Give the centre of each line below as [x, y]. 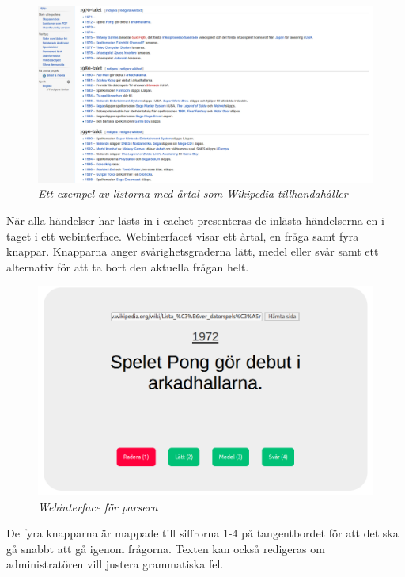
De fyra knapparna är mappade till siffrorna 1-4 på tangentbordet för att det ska [202, 533]
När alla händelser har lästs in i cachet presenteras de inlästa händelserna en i [195, 220]
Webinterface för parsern [98, 506]
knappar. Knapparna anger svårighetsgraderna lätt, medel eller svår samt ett [193, 251]
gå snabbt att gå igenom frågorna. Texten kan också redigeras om [166, 548]
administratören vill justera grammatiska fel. [115, 564]
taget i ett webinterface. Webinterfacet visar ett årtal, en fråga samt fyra [183, 235]
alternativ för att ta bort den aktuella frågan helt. [128, 266]
